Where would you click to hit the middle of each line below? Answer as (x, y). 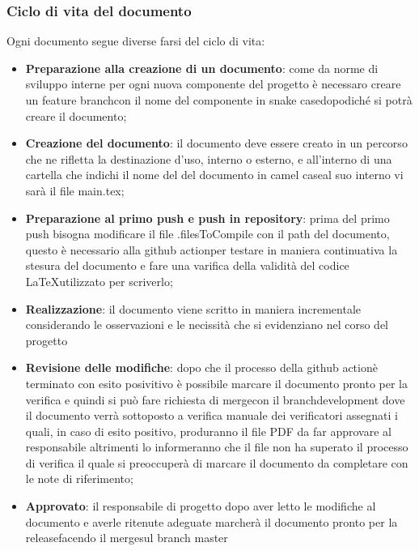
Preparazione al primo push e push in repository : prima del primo (207, 218)
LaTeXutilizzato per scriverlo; (99, 281)
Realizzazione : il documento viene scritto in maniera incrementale (193, 308)
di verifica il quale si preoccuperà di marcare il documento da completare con (217, 462)
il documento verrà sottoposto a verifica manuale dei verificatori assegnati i (212, 415)
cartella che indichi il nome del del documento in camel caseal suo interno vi (214, 175)
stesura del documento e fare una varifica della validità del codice (187, 265)
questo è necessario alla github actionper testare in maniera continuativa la (212, 249)
